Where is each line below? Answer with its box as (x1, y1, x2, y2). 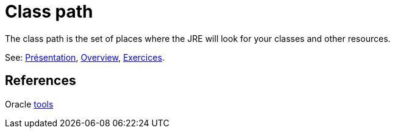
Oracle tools (5, 98, 54, 109)
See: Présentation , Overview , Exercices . (5, 52, 165, 63)
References (5, 73, 76, 89)
